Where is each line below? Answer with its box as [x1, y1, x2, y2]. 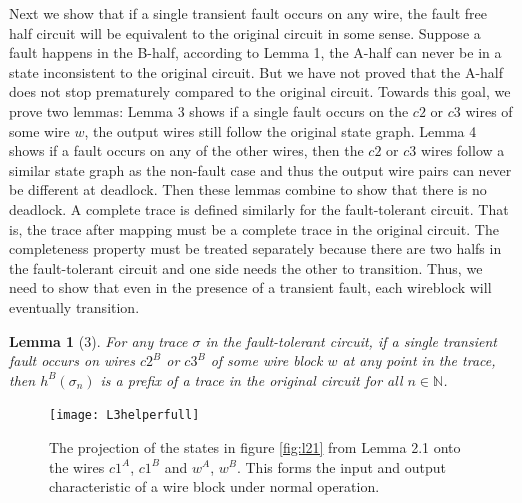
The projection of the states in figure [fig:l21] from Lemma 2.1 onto [49, 436, 461, 457]
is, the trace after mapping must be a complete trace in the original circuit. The [9, 218, 499, 239]
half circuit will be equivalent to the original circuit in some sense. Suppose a [9, 22, 481, 43]
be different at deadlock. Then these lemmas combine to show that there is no [9, 179, 487, 200]
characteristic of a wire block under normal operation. [49, 476, 380, 497]
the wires [49, 456, 105, 477]
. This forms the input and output [236, 456, 446, 477]
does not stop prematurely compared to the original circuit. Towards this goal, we [9, 81, 511, 102]
